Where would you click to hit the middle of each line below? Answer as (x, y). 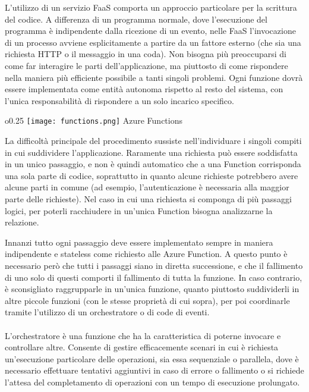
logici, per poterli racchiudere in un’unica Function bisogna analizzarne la (139, 210)
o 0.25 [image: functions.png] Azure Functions (94, 120)
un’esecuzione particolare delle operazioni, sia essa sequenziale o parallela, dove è (152, 358)
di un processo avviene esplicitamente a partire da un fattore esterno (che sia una (153, 42)
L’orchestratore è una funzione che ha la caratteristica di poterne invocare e (143, 335)
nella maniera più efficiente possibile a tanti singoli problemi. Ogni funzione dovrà (154, 77)
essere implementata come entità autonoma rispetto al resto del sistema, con (144, 89)
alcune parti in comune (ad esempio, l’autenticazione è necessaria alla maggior (147, 187)
